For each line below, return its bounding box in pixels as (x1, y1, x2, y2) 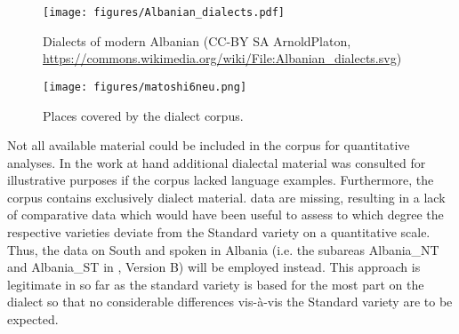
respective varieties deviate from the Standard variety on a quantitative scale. (7, 223, 431, 242)
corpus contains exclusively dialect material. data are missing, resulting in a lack (7, 187, 446, 206)
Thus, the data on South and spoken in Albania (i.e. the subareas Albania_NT (7, 240, 439, 258)
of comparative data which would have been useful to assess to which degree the (7, 205, 444, 224)
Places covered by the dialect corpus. (43, 106, 244, 124)
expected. (7, 310, 59, 329)
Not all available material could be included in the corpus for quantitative (7, 136, 410, 155)
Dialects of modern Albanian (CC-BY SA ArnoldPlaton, (43, 31, 351, 50)
